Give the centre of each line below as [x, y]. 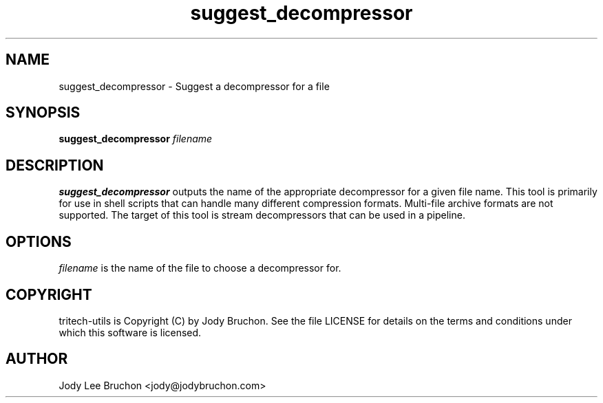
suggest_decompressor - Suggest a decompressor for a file [194, 86]
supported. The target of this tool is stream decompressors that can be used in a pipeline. [262, 215]
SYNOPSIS [43, 113]
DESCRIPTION [55, 165]
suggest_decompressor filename [136, 139]
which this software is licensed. [130, 332]
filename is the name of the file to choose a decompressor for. [200, 268]
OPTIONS [39, 241]
